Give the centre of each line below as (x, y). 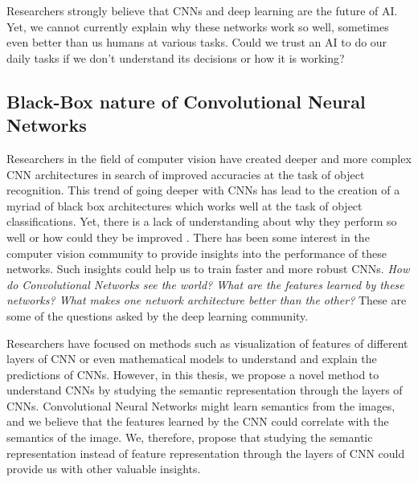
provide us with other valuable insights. (104, 469)
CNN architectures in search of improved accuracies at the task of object (186, 174)
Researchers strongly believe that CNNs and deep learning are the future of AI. (202, 10)
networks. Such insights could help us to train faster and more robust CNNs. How (208, 269)
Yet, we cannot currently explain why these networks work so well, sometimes (198, 26)
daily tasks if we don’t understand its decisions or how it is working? (176, 57)
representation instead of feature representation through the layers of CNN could (206, 453)
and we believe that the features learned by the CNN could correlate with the (198, 421)
